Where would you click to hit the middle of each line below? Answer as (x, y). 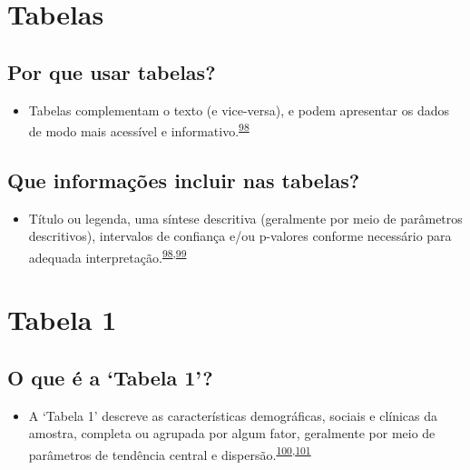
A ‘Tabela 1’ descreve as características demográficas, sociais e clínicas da (233, 415)
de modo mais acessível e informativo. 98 (139, 130)
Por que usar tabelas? (112, 71)
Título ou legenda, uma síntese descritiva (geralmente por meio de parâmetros (245, 218)
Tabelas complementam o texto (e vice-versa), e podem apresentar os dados (239, 110)
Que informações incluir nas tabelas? (184, 180)
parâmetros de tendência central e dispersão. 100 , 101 (170, 453)
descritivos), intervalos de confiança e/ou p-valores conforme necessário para (240, 236)
